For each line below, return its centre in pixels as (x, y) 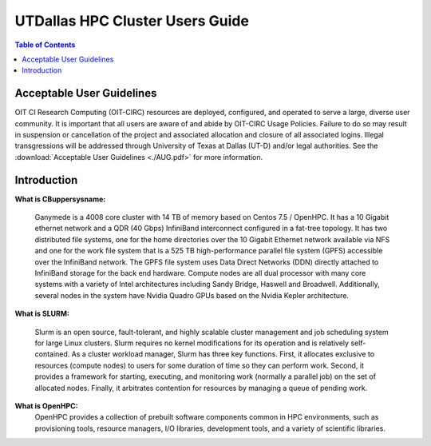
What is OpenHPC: (46, 406)
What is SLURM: (42, 314)
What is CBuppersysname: (60, 199)
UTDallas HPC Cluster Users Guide (132, 21)
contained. (52, 354)
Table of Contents (45, 45)
